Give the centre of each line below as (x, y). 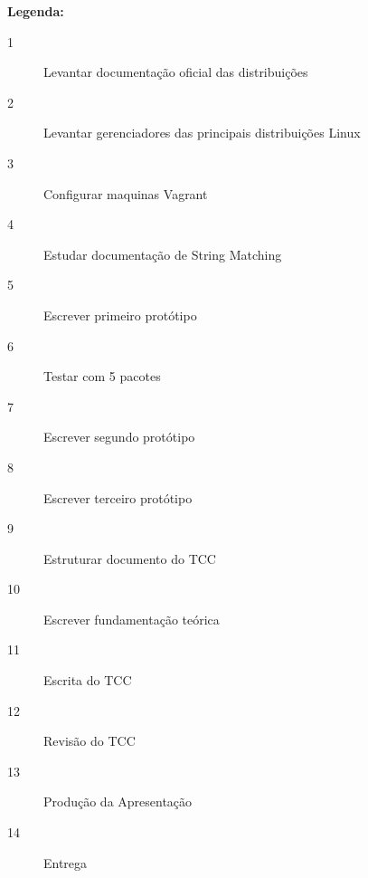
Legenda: (36, 11)
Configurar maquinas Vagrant (126, 193)
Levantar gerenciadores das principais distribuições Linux (202, 133)
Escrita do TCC (88, 680)
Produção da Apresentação (118, 802)
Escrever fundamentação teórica (132, 619)
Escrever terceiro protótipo (118, 497)
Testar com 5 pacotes (102, 376)
